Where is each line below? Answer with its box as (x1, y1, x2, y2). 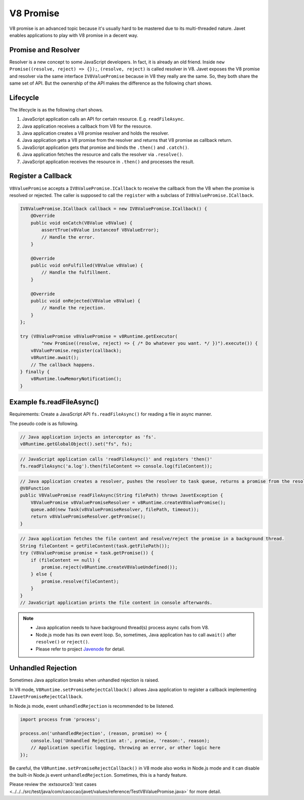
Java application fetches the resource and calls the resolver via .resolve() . (22, 151, 183, 158)
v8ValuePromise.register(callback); (30, 348, 122, 353)
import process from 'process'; (20, 716, 101, 722)
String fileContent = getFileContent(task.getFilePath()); (20, 543, 170, 549)
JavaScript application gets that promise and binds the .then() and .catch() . (22, 144, 189, 150)
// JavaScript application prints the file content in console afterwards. (20, 599, 213, 605)
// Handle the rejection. (41, 305, 106, 311)
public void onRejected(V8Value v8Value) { (30, 298, 140, 304)
